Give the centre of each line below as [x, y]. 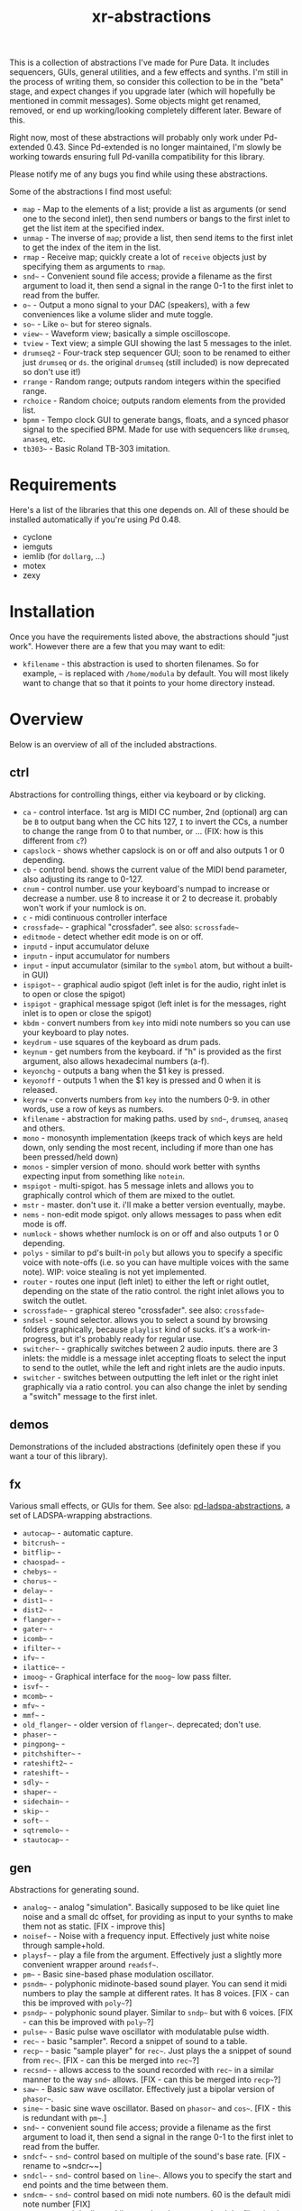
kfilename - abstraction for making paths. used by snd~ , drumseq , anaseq [155, 1118]
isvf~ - [36, 1686]
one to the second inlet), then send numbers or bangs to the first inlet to [156, 219]
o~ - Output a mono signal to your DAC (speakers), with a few [136, 305]
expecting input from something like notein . [104, 1176]
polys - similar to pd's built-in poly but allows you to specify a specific [153, 1252]
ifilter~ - [41, 1648]
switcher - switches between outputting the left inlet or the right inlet [150, 1377]
